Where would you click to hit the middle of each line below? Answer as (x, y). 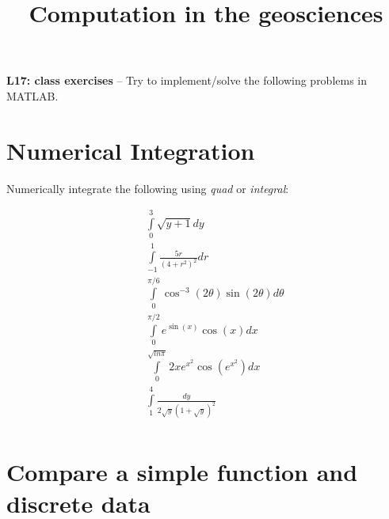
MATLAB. (32, 95)
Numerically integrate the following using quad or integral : (148, 188)
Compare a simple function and (182, 472)
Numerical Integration (131, 150)
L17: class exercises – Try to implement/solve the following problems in (187, 80)
